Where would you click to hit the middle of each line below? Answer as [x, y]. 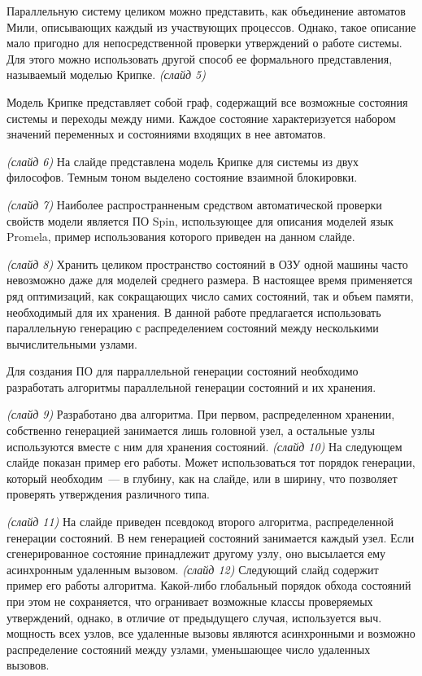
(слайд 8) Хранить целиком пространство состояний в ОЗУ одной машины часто [207, 263]
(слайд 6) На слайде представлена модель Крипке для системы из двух [183, 161]
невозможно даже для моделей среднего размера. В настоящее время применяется [210, 280]
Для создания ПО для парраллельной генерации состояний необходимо [183, 371]
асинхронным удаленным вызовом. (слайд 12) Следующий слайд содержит [193, 569]
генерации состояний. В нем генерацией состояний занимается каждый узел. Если [211, 537]
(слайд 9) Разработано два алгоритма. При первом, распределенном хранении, [201, 414]
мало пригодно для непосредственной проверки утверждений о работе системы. [204, 43]
